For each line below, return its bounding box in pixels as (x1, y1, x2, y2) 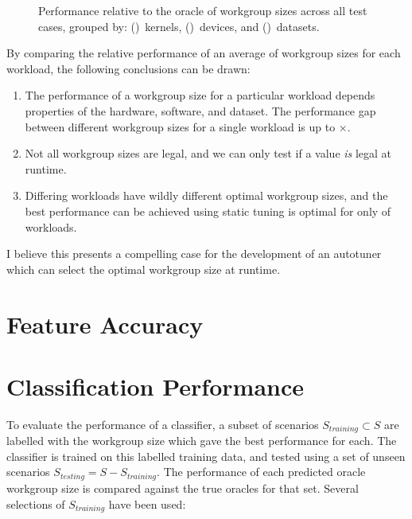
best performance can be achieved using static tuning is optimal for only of (25, 202, 391, 219)
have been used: (108, 495, 186, 512)
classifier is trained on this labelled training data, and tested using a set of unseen (6, 447, 406, 464)
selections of (6, 495, 65, 512)
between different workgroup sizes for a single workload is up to (25, 118, 336, 135)
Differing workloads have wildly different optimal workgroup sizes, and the (25, 187, 388, 204)
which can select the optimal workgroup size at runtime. (6, 260, 281, 277)
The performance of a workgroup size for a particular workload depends (25, 87, 375, 103)
